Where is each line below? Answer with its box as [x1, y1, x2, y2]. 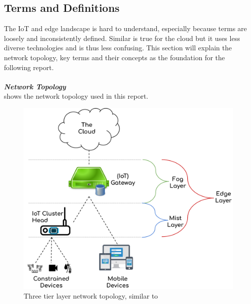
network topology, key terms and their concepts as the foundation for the [4, 52, 225, 62]
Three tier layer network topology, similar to [24, 291, 158, 301]
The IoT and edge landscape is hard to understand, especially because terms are [4, 23, 247, 34]
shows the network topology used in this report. [4, 91, 148, 101]
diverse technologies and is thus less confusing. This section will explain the [4, 42, 232, 53]
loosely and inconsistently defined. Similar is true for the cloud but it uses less [4, 33, 240, 43]
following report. [4, 62, 54, 72]
